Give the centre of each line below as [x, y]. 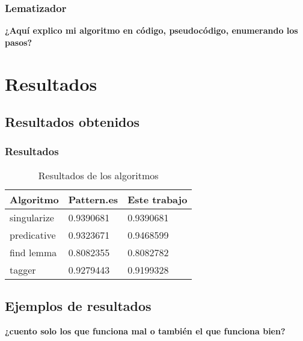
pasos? [19, 42]
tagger [23, 269]
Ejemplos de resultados [78, 306]
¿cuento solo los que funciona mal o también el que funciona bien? [145, 330]
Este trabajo [158, 199]
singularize [32, 217]
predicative [33, 235]
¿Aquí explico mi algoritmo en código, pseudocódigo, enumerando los [151, 30]
